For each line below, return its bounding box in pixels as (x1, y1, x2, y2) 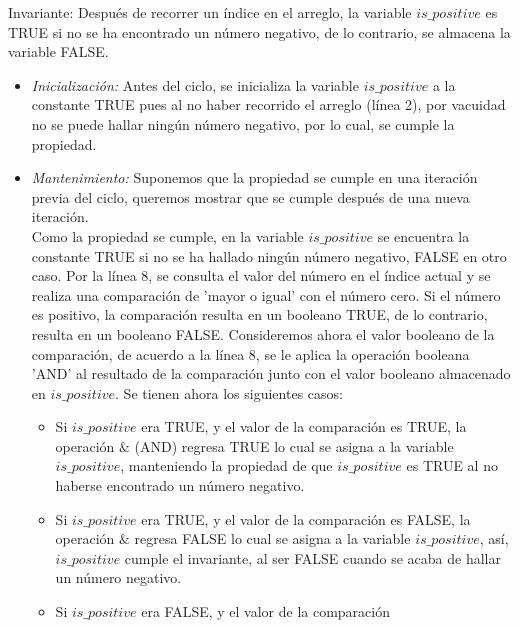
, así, (479, 528, 509, 549)
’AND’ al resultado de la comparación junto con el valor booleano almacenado (31, 363, 511, 384)
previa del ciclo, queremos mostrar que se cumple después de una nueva (31, 186, 470, 207)
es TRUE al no (406, 455, 498, 476)
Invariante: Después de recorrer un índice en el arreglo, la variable (8, 2, 412, 22)
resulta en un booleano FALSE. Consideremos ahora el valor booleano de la (31, 323, 495, 344)
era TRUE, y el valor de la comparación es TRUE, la (141, 416, 467, 437)
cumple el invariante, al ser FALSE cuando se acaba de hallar (124, 547, 501, 568)
